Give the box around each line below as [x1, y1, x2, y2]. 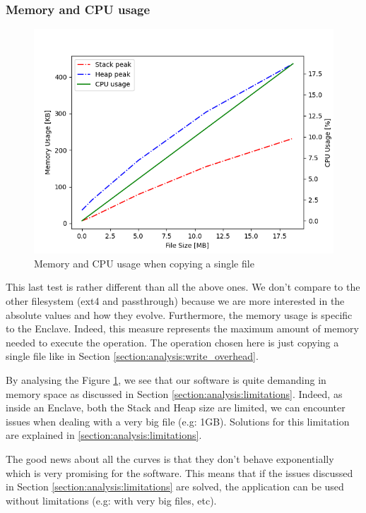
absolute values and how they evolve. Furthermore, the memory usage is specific [6, 307, 353, 322]
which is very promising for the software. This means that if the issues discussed [6, 465, 353, 480]
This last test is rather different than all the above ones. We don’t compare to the [6, 279, 360, 294]
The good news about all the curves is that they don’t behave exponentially [6, 451, 334, 466]
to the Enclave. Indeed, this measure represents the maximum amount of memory [6, 321, 359, 336]
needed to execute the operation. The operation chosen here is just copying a [6, 334, 339, 349]
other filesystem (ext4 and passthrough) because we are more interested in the [6, 294, 345, 308]
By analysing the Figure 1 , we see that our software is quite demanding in [6, 372, 326, 387]
